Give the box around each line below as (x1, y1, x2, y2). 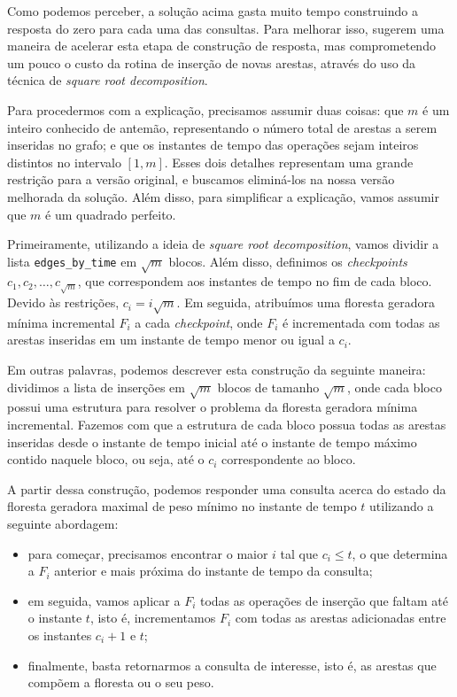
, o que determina (352, 544, 448, 562)
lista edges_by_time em (7, 252, 137, 270)
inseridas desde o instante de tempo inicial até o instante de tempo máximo (7, 432, 417, 451)
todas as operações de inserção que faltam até (199, 591, 448, 609)
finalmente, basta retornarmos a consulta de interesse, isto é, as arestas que (27, 655, 437, 674)
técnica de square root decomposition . (7, 71, 208, 89)
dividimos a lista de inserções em (7, 377, 185, 396)
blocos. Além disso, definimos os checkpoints (168, 252, 407, 270)
